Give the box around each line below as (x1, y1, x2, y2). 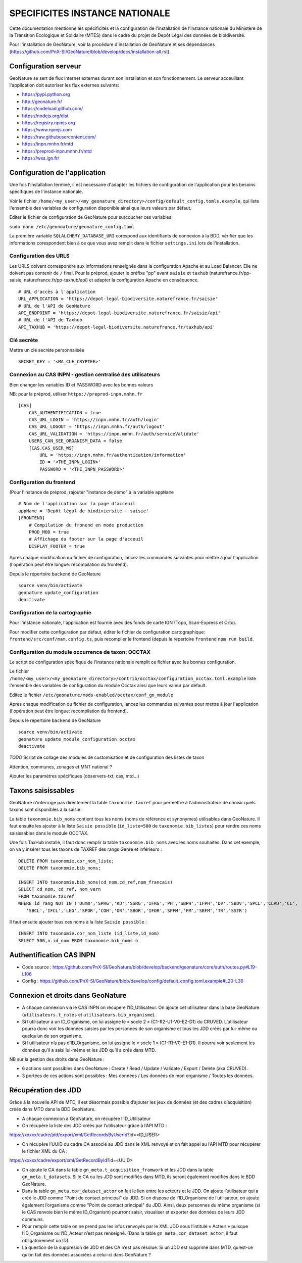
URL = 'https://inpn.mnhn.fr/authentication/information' (39, 452, 186, 458)
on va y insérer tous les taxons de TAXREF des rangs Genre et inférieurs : (9, 846, 162, 852)
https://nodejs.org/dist (22, 113, 69, 119)
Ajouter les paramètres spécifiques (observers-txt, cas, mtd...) (9, 773, 139, 779)
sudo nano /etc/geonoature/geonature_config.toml (9, 224, 135, 229)
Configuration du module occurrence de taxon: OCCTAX (9, 648, 151, 655)
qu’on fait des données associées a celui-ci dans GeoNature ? (22, 1251, 151, 1257)
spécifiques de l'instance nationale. (9, 188, 83, 195)
